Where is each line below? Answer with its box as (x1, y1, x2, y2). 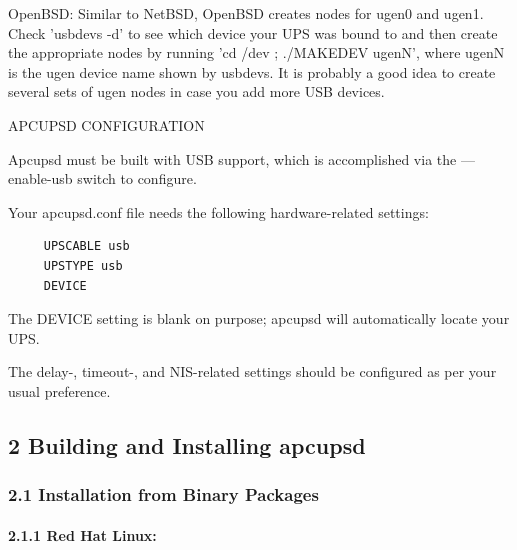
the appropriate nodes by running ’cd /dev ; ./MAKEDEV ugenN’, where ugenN (8, 42, 505, 63)
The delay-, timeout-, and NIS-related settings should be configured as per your (8, 361, 497, 382)
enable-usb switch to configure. (8, 168, 197, 189)
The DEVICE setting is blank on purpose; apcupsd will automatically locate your (8, 308, 510, 329)
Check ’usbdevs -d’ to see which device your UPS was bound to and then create (8, 22, 498, 43)
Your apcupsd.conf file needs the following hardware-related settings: (8, 201, 429, 222)
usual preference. (8, 380, 111, 401)
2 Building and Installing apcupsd (8, 429, 366, 460)
